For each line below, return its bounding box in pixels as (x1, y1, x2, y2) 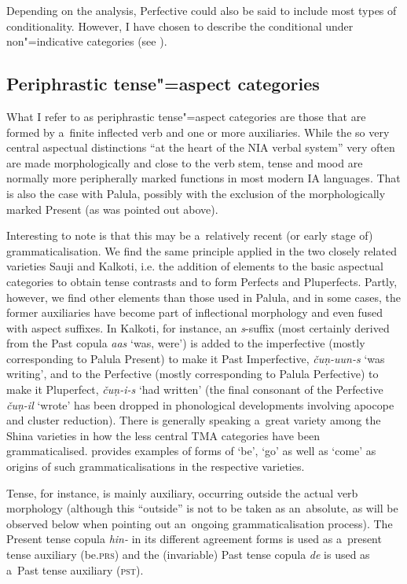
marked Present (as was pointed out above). (6, 200, 218, 217)
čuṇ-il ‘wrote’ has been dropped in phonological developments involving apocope (6, 396, 394, 413)
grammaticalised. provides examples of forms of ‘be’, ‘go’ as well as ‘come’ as (6, 443, 376, 459)
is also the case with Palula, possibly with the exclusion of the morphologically (6, 185, 386, 201)
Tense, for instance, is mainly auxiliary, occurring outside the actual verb (6, 484, 358, 501)
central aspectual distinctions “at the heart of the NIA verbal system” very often (6, 139, 395, 156)
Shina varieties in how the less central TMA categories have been (6, 427, 320, 443)
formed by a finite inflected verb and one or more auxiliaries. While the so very (6, 123, 390, 140)
